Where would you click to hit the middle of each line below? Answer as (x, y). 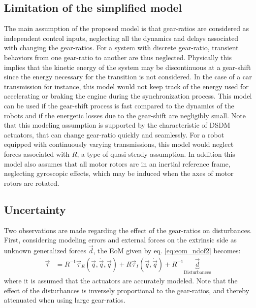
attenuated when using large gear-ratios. (65, 300)
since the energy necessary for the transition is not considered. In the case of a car (128, 77)
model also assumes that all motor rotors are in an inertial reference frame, (117, 163)
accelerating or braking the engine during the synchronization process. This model (128, 96)
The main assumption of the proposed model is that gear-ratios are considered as (127, 28)
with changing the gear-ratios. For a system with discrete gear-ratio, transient (121, 48)
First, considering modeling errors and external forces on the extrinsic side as (120, 240)
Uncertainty (35, 209)
